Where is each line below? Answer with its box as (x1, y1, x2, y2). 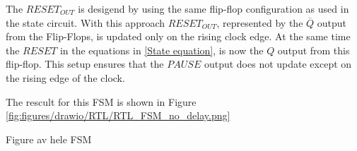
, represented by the (216, 15, 303, 30)
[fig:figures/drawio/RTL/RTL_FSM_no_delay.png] (6, 108, 230, 123)
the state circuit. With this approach (6, 15, 165, 30)
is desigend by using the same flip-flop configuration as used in (78, 1, 349, 16)
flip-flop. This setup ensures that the (6, 56, 164, 71)
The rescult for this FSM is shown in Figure (6, 94, 197, 109)
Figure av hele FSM (6, 131, 92, 146)
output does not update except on (204, 56, 352, 71)
